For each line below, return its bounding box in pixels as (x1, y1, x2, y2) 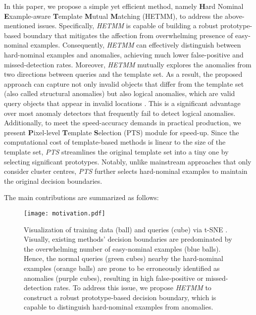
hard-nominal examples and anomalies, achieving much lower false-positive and (4, 49, 244, 59)
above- (225, 10, 245, 21)
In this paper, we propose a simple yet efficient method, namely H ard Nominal (4, 1, 244, 11)
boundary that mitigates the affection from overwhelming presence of (23, 30, 233, 40)
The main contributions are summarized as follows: (4, 192, 159, 203)
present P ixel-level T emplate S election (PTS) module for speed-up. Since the (4, 127, 239, 137)
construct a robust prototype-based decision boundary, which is (24, 292, 216, 302)
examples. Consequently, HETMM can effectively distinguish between (30, 40, 241, 50)
